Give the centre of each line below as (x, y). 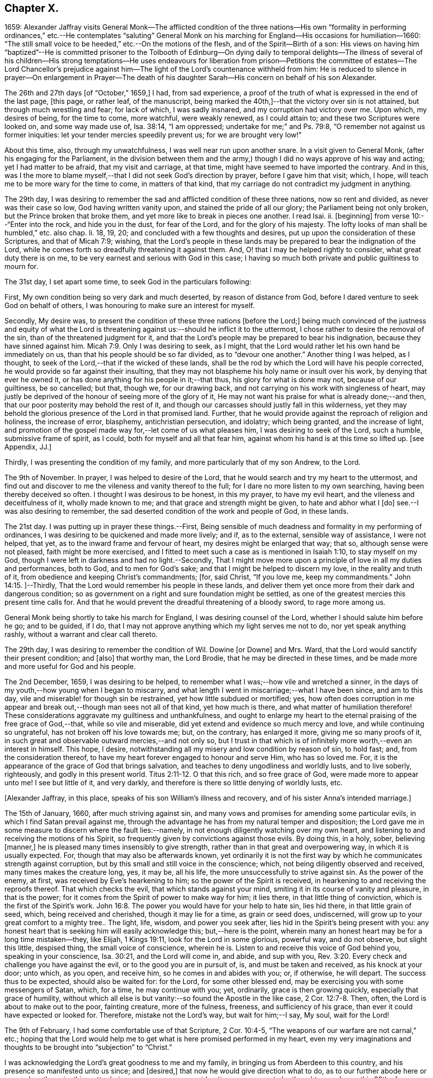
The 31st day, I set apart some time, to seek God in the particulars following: (128, 282)
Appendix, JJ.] (28, 447)
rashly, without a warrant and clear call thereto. (81, 634)
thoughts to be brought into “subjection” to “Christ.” (88, 1047)
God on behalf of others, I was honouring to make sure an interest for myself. (130, 306)
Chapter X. (32, 8)
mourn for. (21, 267)
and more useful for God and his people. (70, 667)
